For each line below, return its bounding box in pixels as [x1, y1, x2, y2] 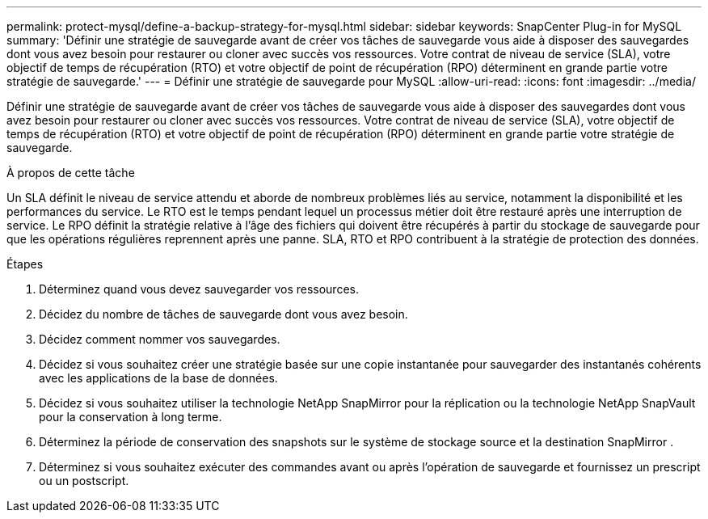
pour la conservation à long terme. [39, 410, 222, 424]
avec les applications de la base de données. [39, 371, 278, 385]
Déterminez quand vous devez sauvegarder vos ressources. [39, 282, 359, 296]
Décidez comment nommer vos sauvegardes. [39, 332, 280, 346]
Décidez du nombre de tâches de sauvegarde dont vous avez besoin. [39, 307, 408, 321]
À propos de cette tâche [6, 166, 135, 179]
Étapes [6, 257, 44, 271]
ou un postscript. [39, 474, 129, 487]
